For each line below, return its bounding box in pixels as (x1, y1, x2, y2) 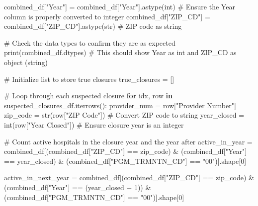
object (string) (4, 57, 48, 67)
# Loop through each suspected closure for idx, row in (4, 90, 172, 101)
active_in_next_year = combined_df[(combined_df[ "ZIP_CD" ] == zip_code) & (4, 172, 254, 183)
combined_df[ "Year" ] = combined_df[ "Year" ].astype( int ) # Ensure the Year (4, 1, 235, 11)
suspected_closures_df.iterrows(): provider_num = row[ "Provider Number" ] (4, 100, 236, 110)
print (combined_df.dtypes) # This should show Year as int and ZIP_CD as (4, 47, 237, 58)
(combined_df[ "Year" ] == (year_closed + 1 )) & (4, 182, 151, 192)
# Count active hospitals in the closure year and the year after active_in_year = (4, 136, 253, 146)
